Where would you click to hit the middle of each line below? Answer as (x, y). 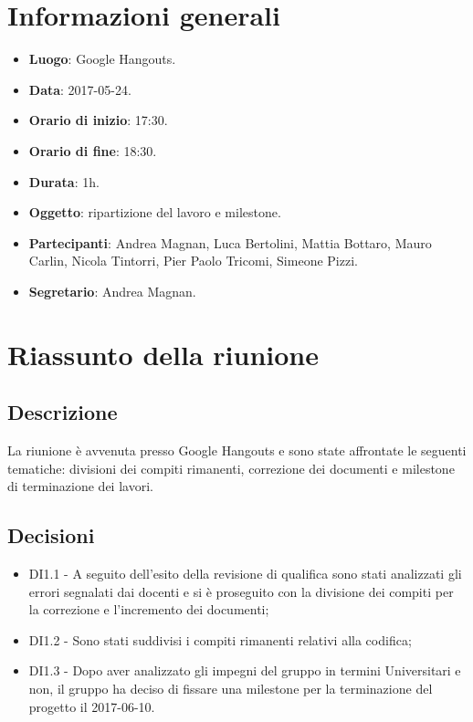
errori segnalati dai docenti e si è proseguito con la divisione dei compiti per (241, 591)
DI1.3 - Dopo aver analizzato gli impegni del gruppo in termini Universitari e (245, 670)
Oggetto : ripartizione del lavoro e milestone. (155, 212)
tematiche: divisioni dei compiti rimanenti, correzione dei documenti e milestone (231, 468)
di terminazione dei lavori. (80, 486)
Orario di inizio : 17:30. (98, 120)
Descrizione (63, 412)
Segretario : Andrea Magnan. (112, 291)
